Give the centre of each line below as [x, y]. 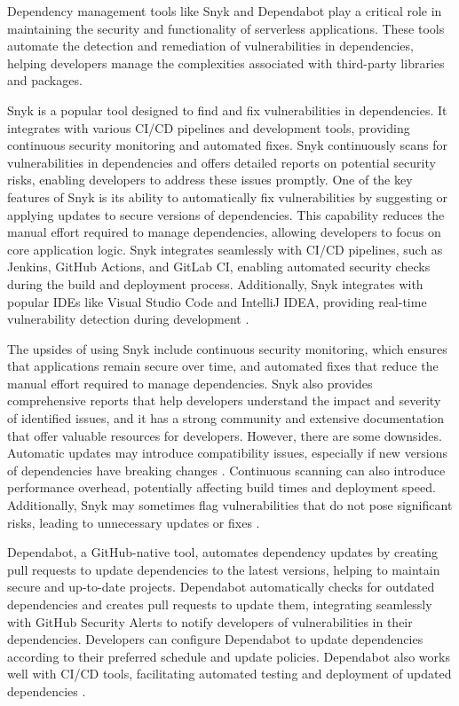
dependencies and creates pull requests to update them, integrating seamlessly [220, 604]
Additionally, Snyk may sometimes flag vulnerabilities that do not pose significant [230, 505]
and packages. [45, 80]
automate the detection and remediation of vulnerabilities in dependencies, [210, 46]
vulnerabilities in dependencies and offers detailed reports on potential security [222, 162]
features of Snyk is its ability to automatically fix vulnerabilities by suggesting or [228, 196]
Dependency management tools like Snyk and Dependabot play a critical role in [225, 11]
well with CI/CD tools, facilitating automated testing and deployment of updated [229, 674]
